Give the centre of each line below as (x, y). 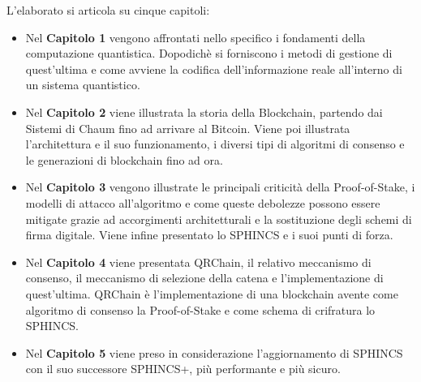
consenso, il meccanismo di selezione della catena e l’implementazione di (204, 278)
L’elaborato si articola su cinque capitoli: (108, 10)
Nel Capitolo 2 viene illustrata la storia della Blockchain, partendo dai (204, 112)
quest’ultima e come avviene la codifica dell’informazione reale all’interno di (214, 69)
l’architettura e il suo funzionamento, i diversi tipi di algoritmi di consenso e (215, 144)
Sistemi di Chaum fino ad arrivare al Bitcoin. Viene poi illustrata (188, 128)
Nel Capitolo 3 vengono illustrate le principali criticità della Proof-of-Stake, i (220, 187)
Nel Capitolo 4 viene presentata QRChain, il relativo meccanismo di (198, 262)
